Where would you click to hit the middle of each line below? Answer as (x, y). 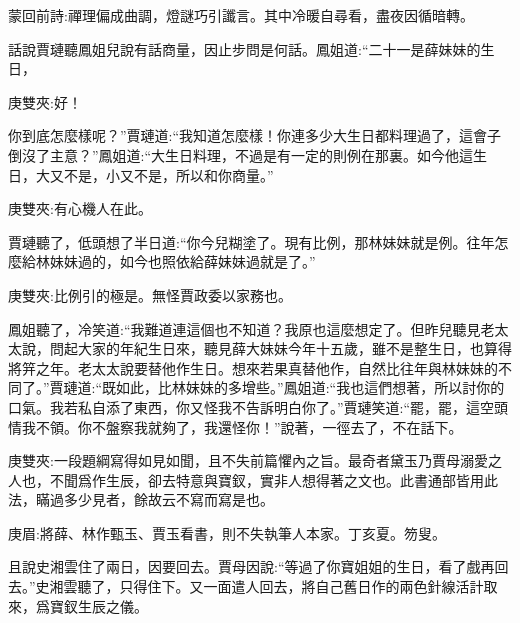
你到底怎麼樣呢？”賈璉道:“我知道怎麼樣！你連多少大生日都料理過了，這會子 (255, 135)
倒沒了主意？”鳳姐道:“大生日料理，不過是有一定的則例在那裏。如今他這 (241, 154)
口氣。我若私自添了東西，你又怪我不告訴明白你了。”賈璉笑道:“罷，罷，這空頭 (258, 406)
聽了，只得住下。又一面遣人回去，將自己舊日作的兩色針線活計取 (287, 586)
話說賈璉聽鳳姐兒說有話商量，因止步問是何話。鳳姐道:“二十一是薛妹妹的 (244, 48)
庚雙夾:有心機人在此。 (80, 208)
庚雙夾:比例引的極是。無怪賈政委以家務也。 (150, 294)
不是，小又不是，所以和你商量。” (168, 174)
